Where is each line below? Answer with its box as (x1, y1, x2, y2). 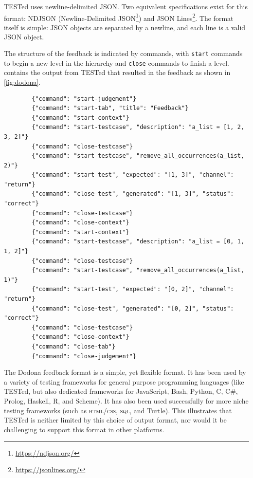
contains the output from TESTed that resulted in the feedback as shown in (4, 67, 231, 77)
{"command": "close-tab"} (32, 343, 116, 350)
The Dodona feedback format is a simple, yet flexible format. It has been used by (4, 367, 246, 377)
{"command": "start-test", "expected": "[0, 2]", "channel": (32, 286, 234, 293)
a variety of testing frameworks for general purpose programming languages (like (4, 376, 244, 386)
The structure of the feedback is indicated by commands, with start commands (4, 48, 243, 58)
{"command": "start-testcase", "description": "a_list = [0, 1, (32, 238, 244, 245)
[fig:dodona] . (4, 76, 41, 87)
